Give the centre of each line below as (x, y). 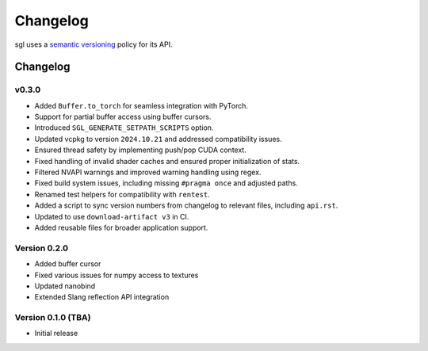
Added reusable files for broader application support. (121, 227)
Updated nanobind (65, 286)
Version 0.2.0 (42, 248)
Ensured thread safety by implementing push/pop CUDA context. (141, 150)
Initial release (56, 334)
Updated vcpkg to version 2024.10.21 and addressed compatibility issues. (158, 139)
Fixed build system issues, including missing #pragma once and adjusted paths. (166, 183)
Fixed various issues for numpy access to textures (117, 275)
